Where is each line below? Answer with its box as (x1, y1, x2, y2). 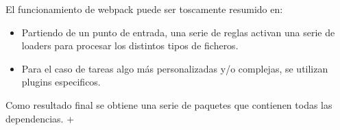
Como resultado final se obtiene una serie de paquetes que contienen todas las (5, 97, 332, 112)
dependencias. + (5, 111, 75, 125)
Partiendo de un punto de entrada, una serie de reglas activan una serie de (21, 25, 335, 39)
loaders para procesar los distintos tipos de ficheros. (21, 38, 239, 53)
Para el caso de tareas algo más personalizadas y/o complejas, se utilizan (21, 61, 328, 75)
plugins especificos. (21, 75, 101, 89)
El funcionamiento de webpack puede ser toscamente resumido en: (5, 2, 283, 16)
